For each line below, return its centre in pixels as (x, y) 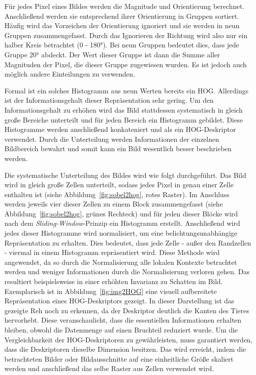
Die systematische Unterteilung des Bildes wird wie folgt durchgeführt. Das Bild (125, 175)
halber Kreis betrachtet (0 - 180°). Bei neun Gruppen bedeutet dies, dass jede (122, 45)
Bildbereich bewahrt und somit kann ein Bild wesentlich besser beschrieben (118, 148)
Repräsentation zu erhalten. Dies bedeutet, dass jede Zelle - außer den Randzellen (128, 242)
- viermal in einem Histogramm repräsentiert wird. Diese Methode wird (112, 252)
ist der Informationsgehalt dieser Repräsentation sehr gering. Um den (109, 100)
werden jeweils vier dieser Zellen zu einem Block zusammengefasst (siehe (114, 204)
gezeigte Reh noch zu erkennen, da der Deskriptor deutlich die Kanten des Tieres (127, 310)
